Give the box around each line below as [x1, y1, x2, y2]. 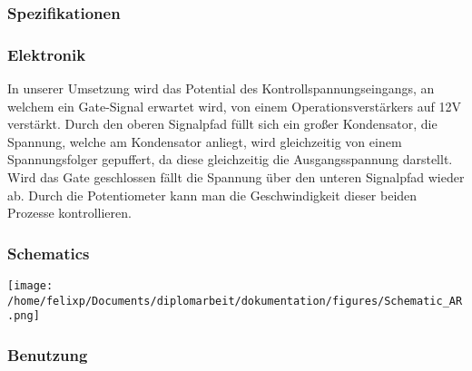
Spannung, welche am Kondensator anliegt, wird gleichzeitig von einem [7, 132, 402, 151]
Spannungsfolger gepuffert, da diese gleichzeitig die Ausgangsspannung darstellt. [7, 150, 453, 169]
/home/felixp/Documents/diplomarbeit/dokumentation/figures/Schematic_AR [7, 294, 463, 308]
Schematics [7, 241, 90, 264]
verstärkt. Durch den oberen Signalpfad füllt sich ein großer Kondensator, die [7, 114, 438, 133]
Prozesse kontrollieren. [7, 203, 132, 222]
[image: [7, 279, 54, 293]
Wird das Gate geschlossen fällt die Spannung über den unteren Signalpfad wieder [7, 168, 465, 187]
